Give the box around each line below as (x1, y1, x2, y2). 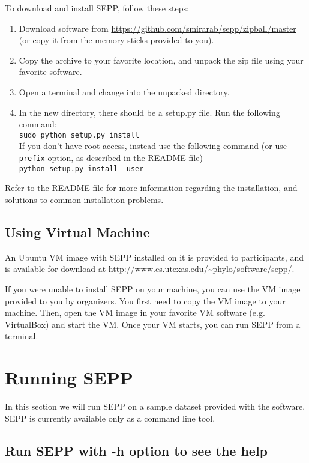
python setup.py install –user (19, 164, 144, 173)
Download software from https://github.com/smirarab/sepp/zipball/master (19, 22, 296, 34)
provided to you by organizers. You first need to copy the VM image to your (5, 294, 286, 307)
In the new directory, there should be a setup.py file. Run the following (19, 106, 280, 118)
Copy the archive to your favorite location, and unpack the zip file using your (19, 53, 304, 66)
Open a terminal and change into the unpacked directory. (19, 85, 230, 98)
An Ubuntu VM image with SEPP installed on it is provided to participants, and (5, 250, 304, 263)
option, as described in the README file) (47, 151, 203, 164)
